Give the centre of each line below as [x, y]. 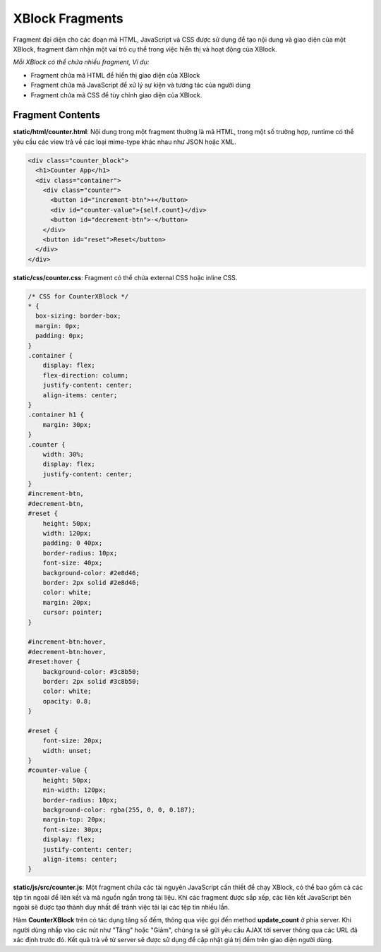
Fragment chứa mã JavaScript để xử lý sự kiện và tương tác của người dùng [140, 85]
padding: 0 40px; [73, 543]
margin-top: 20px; [74, 820]
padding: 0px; [60, 336]
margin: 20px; [67, 602]
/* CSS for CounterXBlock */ [78, 296]
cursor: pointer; [73, 613]
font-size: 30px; [73, 830]
